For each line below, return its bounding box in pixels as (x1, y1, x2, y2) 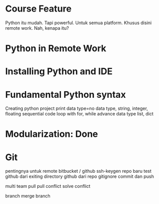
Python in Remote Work (5, 43, 107, 54)
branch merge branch (5, 193, 50, 199)
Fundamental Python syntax (5, 89, 126, 100)
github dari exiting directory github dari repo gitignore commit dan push (5, 173, 154, 179)
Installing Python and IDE (5, 66, 113, 77)
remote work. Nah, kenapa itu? (5, 25, 69, 31)
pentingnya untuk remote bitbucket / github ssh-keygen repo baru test (5, 168, 152, 174)
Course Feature (5, 3, 72, 15)
